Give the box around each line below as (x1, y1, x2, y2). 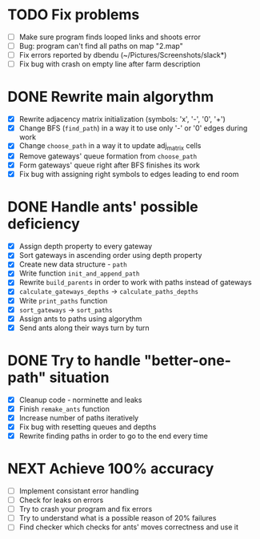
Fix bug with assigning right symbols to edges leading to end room (18, 170, 239, 179)
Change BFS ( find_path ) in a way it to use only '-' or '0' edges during (18, 123, 248, 133)
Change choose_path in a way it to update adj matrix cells (18, 141, 202, 153)
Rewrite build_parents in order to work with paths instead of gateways (18, 278, 253, 288)
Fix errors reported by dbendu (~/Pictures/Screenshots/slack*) (18, 50, 227, 60)
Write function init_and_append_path (18, 268, 140, 278)
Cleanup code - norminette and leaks (18, 395, 142, 404)
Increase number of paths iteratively (18, 412, 139, 422)
